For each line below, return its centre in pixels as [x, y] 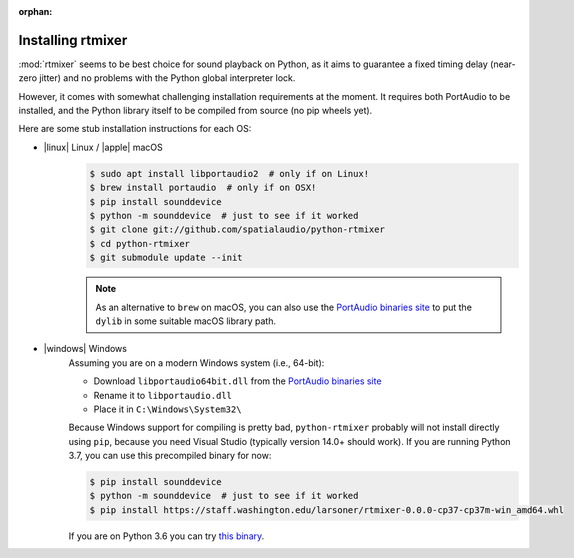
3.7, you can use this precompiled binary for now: [170, 456]
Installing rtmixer [73, 40]
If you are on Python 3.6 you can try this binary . [166, 536]
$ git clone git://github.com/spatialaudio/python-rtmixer [237, 229]
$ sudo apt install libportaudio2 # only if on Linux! [229, 173]
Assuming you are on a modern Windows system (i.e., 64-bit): [196, 362]
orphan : [35, 11]
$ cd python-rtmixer [139, 243]
